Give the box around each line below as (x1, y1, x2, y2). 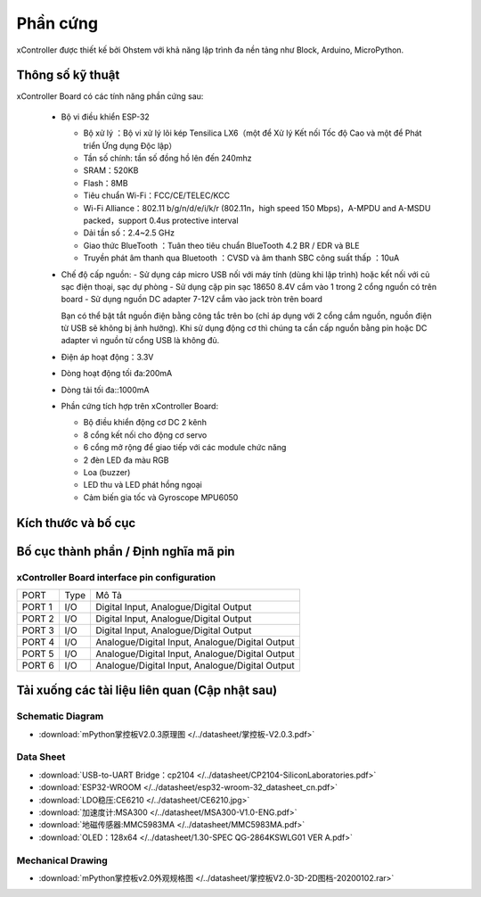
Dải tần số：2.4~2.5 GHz (83, 227, 175, 238)
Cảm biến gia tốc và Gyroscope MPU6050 (83, 491, 239, 503)
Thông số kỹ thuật (16, 68, 120, 83)
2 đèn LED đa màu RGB (83, 455, 169, 465)
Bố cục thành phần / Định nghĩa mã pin (16, 544, 235, 559)
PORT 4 (21, 636, 55, 648)
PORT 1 (21, 600, 53, 613)
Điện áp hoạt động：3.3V (61, 351, 154, 362)
